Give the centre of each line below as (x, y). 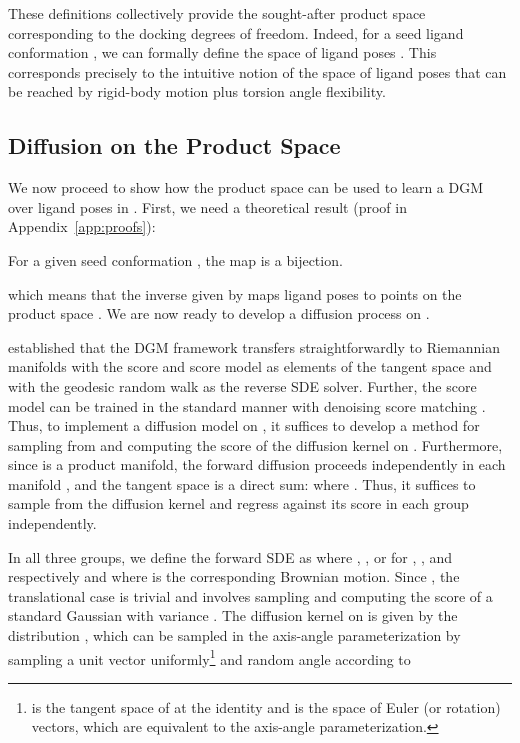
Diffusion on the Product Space (174, 145)
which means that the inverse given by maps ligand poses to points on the (235, 293)
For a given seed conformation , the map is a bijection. (175, 259)
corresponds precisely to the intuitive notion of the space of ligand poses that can (257, 71)
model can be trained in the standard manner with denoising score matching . (247, 405)
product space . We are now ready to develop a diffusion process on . (219, 313)
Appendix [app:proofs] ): (82, 226)
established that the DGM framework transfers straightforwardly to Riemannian (254, 346)
